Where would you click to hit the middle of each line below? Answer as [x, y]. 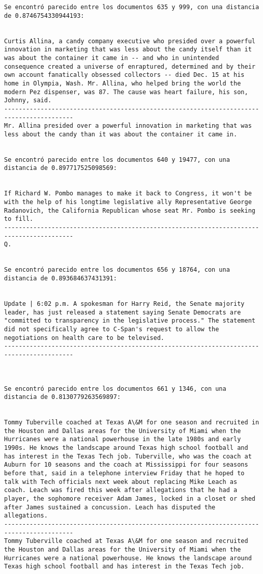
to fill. [19, 219]
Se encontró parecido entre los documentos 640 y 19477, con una [117, 160]
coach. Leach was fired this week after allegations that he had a [121, 490]
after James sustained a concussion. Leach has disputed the [110, 507]
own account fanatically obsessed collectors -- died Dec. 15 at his [124, 75]
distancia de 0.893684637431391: [61, 278]
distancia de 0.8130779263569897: [63, 397]
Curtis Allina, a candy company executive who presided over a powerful [130, 41]
